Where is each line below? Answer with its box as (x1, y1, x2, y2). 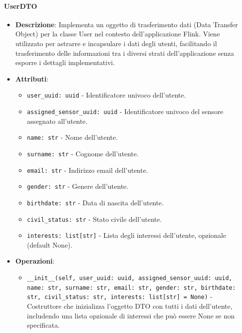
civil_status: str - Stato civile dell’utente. (27, 214, 162, 224)
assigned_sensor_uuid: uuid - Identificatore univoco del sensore (27, 106, 224, 117)
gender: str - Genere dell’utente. (27, 181, 128, 191)
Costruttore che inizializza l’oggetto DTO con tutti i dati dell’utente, (27, 301, 232, 311)
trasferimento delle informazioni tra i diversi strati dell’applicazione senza (15, 48, 234, 58)
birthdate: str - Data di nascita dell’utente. (27, 197, 164, 207)
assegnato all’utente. (27, 116, 87, 126)
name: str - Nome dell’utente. (27, 132, 118, 142)
